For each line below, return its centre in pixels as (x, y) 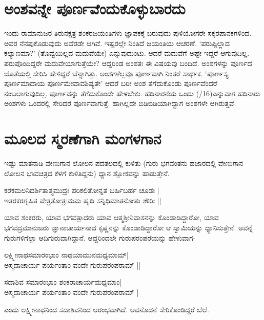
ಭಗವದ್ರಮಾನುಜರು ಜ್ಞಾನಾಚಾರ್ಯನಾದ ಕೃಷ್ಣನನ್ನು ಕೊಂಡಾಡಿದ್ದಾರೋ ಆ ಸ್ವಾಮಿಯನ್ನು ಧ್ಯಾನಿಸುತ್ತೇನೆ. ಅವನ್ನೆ (128, 227)
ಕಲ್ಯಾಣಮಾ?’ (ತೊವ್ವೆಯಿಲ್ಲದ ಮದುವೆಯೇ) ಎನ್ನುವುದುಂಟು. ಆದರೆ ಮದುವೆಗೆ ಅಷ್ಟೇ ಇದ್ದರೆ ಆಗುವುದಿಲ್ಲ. (127, 53)
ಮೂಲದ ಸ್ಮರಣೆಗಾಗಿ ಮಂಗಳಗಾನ (83, 138)
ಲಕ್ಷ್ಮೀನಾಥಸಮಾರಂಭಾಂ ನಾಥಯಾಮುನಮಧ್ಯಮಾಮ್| (66, 255)
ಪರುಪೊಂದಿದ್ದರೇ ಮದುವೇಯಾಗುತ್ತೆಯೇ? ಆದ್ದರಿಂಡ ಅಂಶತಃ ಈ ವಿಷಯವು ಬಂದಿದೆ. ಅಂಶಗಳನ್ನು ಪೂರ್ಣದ (128, 63)
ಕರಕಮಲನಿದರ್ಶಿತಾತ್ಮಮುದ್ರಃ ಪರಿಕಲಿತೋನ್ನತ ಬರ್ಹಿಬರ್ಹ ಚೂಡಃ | (82, 190)
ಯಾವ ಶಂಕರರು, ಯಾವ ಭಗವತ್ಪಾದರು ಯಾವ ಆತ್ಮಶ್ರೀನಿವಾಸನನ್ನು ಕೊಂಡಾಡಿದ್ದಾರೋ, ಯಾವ (111, 217)
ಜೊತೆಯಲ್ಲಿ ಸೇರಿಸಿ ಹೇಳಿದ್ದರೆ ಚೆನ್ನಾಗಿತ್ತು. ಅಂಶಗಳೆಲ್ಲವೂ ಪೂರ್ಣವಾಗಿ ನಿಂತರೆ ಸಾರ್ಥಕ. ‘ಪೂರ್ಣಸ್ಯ (116, 73)
